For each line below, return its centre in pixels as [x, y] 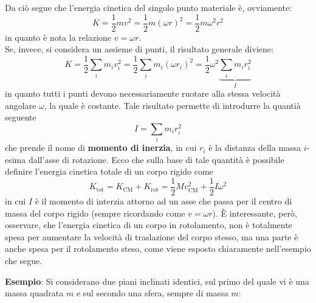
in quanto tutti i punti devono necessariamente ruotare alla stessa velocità [143, 93]
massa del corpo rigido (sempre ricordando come [95, 213]
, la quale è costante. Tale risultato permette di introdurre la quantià [172, 105]
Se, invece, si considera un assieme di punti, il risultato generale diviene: [139, 49]
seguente [21, 117]
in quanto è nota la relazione [58, 37]
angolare [21, 105]
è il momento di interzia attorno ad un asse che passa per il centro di [163, 201]
